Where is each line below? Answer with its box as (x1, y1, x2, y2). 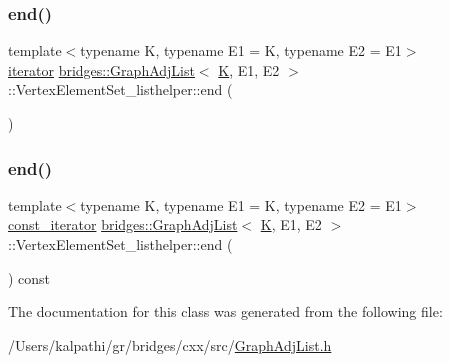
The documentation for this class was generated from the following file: (8, 301, 443, 322)
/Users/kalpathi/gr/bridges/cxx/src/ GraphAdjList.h (8, 334, 332, 355)
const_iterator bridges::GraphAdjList (8, 214, 238, 235)
